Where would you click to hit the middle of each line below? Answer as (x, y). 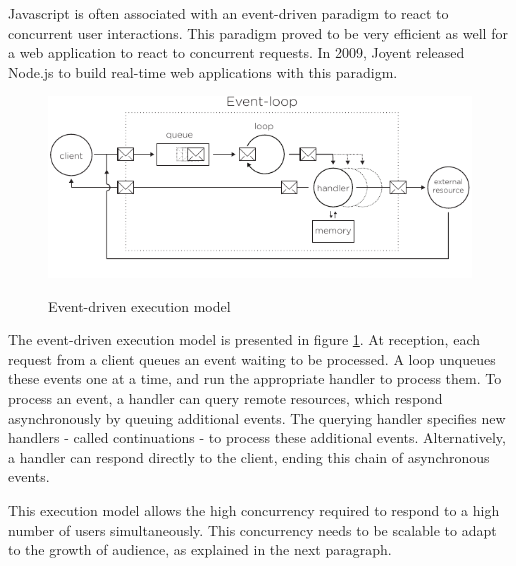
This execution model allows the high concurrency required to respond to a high (254, 510)
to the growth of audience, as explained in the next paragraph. (200, 549)
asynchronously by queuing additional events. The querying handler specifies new (257, 417)
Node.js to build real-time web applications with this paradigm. (203, 71)
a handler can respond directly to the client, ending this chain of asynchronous (249, 456)
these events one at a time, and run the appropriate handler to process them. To (255, 378)
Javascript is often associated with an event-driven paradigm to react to (228, 13)
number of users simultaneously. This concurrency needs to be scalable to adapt (252, 529)
